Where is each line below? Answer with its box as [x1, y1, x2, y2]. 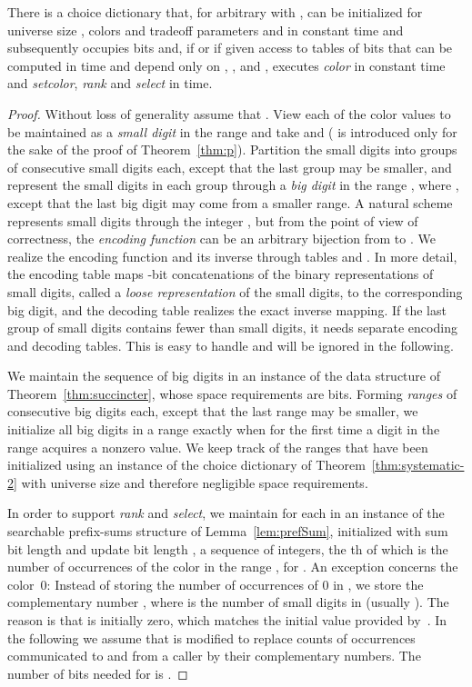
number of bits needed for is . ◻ [7, 663, 188, 682]
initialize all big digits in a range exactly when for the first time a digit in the [7, 420, 440, 439]
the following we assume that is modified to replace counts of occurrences [7, 628, 416, 647]
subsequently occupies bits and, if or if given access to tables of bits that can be [7, 38, 453, 57]
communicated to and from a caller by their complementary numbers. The [7, 646, 421, 665]
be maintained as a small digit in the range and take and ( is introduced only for [7, 122, 457, 141]
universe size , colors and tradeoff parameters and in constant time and [7, 20, 404, 39]
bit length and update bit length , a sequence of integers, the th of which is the [7, 539, 448, 558]
